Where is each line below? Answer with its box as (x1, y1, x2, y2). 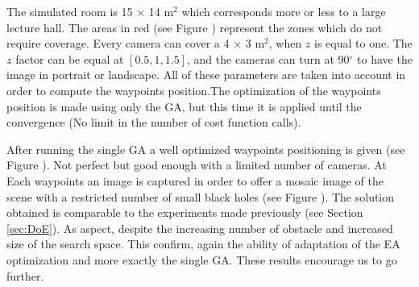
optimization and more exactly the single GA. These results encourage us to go (6, 251, 397, 268)
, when (268, 35, 302, 52)
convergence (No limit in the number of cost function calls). (6, 114, 301, 131)
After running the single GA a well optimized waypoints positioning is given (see (6, 140, 405, 157)
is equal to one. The (314, 35, 413, 52)
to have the (357, 50, 413, 67)
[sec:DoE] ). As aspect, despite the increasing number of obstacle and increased (6, 219, 393, 236)
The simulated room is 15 (6, 3, 133, 19)
